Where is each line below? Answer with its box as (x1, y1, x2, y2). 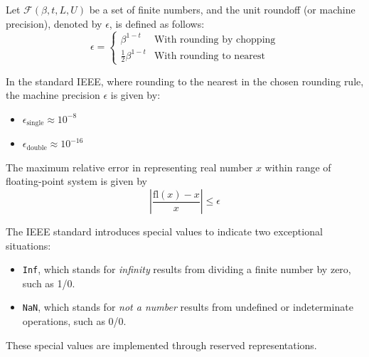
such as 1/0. (22, 275, 75, 290)
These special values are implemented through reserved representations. (6, 337, 317, 352)
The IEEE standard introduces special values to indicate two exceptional (6, 224, 323, 239)
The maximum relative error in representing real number (6, 159, 253, 174)
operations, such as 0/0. (22, 314, 127, 329)
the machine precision (6, 87, 100, 102)
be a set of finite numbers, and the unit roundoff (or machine (89, 2, 355, 16)
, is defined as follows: (109, 16, 205, 31)
